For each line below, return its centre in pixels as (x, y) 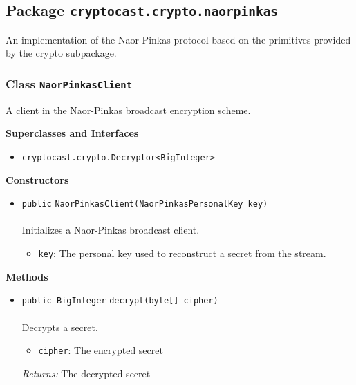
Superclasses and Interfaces (72, 133)
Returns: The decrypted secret (86, 373)
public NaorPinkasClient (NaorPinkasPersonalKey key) (145, 204)
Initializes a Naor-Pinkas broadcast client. (111, 230)
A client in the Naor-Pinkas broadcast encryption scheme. (128, 110)
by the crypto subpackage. (61, 53)
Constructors (37, 179)
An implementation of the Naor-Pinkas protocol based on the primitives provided (178, 39)
